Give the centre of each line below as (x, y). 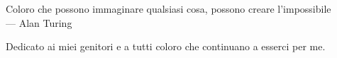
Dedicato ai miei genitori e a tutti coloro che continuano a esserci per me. (166, 46)
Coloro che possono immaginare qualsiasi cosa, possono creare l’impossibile (168, 8)
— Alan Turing (39, 22)
